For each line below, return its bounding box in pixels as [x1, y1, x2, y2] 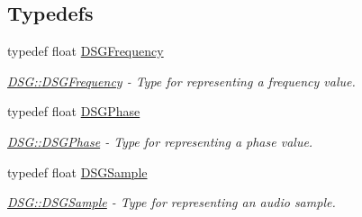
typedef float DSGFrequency [7, 41, 164, 60]
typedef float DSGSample [7, 162, 148, 181]
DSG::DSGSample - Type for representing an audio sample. [7, 193, 336, 212]
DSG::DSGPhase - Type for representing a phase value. [7, 131, 313, 150]
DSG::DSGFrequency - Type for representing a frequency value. [7, 71, 356, 90]
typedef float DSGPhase [7, 102, 140, 121]
